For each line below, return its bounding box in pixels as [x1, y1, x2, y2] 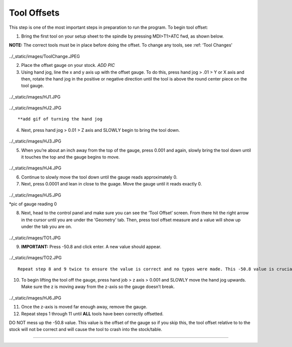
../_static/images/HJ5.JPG [9, 192, 61, 198]
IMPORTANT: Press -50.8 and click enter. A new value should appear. [21, 244, 162, 249]
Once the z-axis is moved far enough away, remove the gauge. [21, 304, 147, 310]
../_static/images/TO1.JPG [9, 235, 61, 241]
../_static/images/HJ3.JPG [9, 138, 62, 144]
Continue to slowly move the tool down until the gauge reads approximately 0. [21, 174, 178, 180]
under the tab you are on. [21, 224, 73, 229]
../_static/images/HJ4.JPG [9, 165, 62, 171]
